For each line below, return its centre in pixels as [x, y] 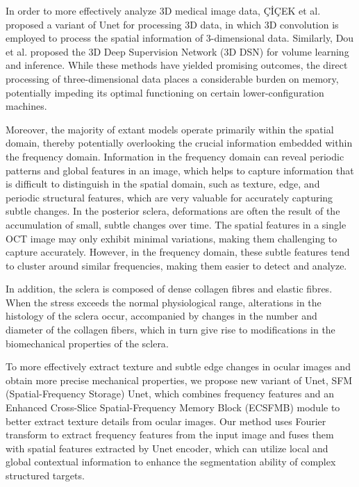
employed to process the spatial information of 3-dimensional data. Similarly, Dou [180, 38]
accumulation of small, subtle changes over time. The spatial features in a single [176, 224]
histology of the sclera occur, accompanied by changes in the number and [161, 316]
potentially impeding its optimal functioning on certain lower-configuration [165, 92]
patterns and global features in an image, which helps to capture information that [180, 170]
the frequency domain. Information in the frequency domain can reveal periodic [175, 156]
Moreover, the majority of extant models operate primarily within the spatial [170, 129]
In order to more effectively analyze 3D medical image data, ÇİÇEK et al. [163, 10]
